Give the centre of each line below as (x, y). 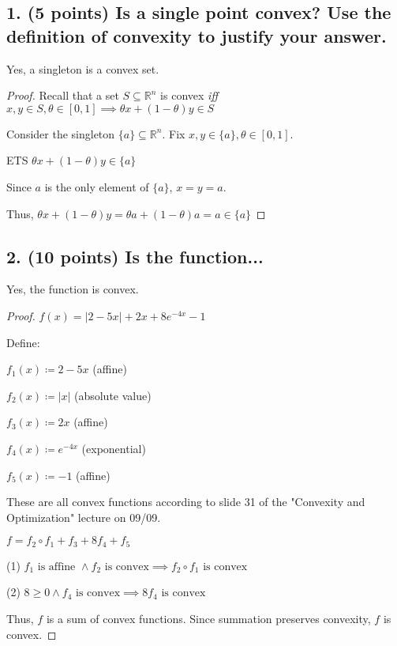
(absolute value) (112, 395)
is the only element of (97, 186)
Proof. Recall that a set (63, 95)
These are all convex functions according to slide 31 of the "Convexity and (186, 502)
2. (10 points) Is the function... (135, 256)
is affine (56, 567)
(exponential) (114, 448)
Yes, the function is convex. (73, 289)
